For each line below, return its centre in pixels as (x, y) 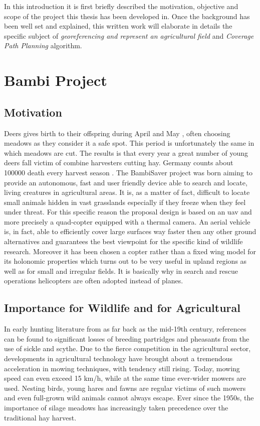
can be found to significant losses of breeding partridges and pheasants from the (127, 338)
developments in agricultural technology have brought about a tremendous (118, 358)
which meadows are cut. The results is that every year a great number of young (126, 152)
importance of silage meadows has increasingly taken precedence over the (116, 407)
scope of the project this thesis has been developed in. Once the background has (127, 16)
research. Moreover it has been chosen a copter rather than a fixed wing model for (130, 251)
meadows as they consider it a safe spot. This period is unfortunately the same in (129, 143)
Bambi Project (56, 80)
